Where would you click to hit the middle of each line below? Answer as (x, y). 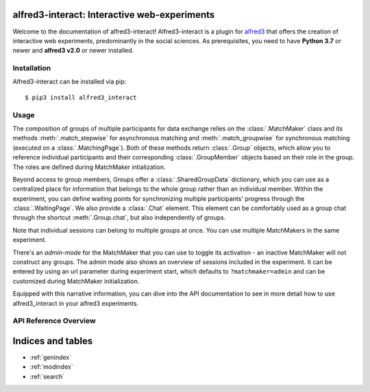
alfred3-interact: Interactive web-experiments (114, 15)
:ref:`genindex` (51, 357)
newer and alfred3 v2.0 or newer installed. (73, 51)
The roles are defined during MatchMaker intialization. (89, 167)
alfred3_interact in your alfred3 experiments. (76, 303)
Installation (32, 68)
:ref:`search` (47, 376)
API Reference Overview (54, 321)
